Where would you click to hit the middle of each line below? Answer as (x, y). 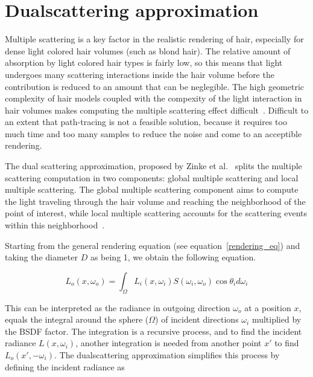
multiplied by (277, 319)
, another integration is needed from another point (169, 343)
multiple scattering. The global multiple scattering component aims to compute (152, 189)
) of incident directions (197, 319)
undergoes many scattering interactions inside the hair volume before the (140, 74)
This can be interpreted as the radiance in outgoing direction (118, 307)
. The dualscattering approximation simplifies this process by (167, 354)
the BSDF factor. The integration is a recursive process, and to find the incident (153, 331)
